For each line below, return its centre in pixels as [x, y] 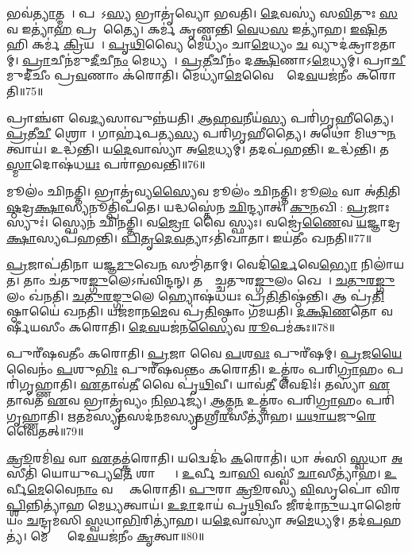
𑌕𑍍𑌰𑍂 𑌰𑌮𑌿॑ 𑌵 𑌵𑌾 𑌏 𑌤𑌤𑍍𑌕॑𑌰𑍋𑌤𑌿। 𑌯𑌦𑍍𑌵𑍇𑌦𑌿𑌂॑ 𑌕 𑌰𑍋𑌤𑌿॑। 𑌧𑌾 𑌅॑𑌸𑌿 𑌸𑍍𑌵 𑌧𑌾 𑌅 [205, 457]
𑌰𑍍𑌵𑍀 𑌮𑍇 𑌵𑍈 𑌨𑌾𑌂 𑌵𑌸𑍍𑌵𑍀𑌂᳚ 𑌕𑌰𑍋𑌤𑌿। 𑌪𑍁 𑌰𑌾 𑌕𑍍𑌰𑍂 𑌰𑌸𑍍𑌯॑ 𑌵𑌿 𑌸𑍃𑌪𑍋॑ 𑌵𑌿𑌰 [204, 489]
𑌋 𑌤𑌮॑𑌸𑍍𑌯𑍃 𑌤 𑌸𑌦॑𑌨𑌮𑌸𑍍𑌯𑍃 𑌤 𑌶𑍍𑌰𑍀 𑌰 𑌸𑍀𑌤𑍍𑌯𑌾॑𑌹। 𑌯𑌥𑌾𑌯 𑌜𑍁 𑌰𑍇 [222, 415]
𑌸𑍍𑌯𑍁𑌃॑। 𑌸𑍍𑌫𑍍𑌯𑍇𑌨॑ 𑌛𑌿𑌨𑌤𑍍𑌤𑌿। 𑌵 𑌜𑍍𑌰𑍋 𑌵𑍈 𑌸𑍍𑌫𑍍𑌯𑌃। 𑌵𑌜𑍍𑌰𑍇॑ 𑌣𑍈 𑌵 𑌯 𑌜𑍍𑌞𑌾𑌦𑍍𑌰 [204, 222]
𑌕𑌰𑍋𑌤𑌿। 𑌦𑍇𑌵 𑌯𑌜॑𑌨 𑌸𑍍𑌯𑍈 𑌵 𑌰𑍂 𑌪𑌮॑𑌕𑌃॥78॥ [202, 326]
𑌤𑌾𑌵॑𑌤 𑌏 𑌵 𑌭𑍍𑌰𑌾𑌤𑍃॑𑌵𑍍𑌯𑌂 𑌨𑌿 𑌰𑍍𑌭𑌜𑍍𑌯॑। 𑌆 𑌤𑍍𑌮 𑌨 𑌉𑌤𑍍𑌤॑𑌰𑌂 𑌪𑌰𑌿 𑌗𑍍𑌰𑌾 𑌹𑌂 [184, 400]
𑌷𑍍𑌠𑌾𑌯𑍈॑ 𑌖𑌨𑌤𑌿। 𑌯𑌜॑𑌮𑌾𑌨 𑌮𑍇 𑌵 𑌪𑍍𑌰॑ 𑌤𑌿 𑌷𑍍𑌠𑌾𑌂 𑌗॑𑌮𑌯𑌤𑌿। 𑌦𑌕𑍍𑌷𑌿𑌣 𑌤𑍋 [192, 311]
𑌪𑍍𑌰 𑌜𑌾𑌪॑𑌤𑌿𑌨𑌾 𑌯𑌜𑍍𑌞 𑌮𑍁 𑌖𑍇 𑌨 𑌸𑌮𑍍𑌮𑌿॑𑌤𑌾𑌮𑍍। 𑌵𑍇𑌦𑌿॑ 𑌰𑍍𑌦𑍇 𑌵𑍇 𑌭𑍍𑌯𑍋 [182, 264]
